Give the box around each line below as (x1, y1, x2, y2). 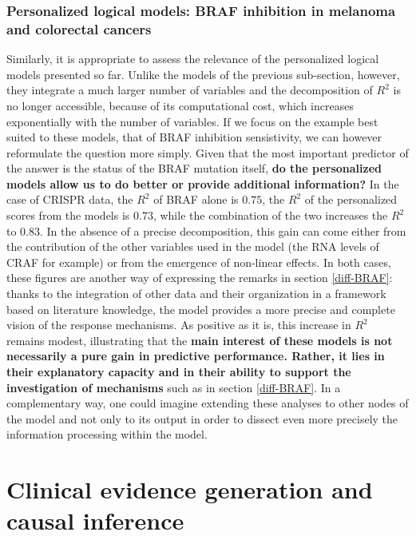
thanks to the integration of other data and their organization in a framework (6, 285, 386, 302)
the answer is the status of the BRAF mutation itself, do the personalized (6, 160, 382, 177)
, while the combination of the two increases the (153, 207, 388, 224)
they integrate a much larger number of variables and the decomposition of (6, 81, 373, 98)
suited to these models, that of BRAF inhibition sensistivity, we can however (6, 129, 382, 145)
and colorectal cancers (6, 18, 152, 38)
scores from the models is (6, 207, 130, 224)
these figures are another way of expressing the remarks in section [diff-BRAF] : (6, 269, 393, 286)
